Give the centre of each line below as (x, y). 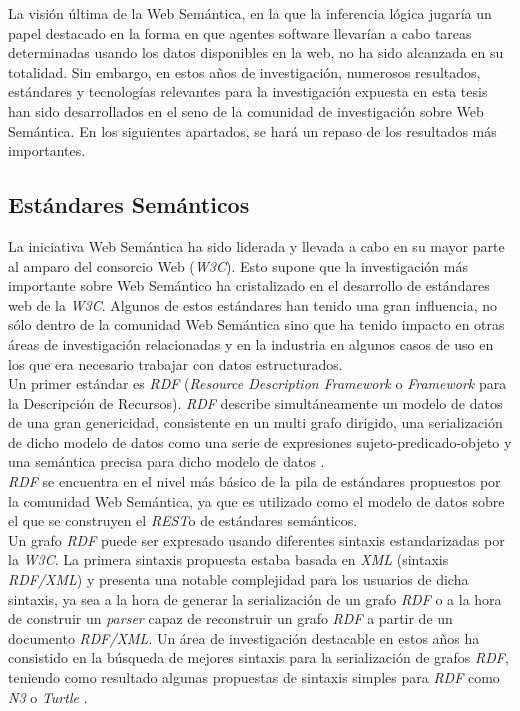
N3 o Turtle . (48, 696)
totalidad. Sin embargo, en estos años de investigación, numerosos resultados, (244, 71)
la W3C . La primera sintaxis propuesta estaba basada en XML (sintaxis (228, 559)
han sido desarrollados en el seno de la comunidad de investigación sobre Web (246, 110)
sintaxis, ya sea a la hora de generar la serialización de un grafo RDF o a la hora (255, 598)
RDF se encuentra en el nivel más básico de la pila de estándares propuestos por (254, 481)
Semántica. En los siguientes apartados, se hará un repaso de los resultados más (252, 130)
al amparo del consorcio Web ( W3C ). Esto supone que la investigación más (238, 265)
